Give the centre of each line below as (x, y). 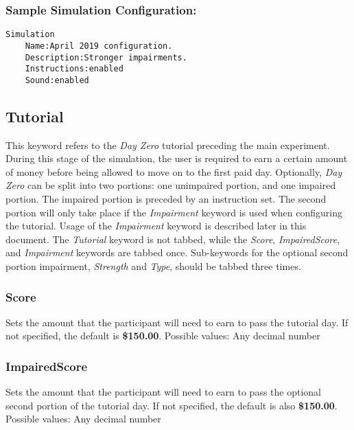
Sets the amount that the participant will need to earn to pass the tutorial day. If (177, 322)
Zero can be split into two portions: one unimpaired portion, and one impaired (171, 185)
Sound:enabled (57, 80)
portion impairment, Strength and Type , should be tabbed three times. (153, 266)
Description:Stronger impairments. (106, 57)
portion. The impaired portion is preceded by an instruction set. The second (166, 199)
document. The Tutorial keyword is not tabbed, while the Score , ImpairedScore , (173, 239)
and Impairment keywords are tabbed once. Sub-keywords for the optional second (177, 252)
